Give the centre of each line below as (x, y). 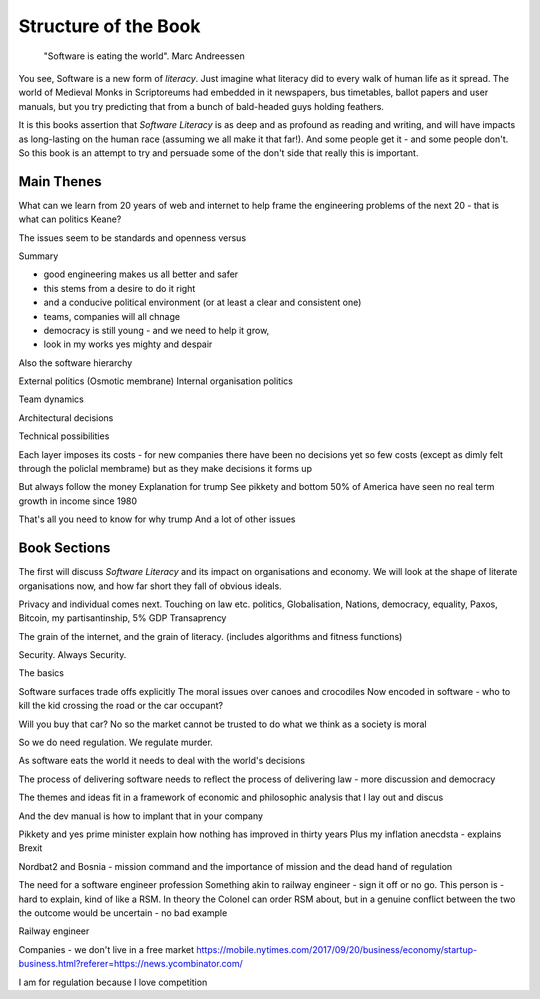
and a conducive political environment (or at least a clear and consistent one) (202, 302)
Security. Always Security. (72, 655)
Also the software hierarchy (75, 362)
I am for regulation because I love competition (113, 982)
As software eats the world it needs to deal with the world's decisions (161, 761)
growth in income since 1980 (78, 501)
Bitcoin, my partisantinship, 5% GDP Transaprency (122, 618)
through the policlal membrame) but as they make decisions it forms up (165, 469)
